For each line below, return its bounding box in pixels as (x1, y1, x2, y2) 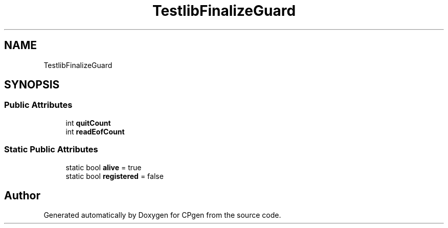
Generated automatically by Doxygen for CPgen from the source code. (43, 211, 281, 220)
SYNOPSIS (4, 78, 60, 92)
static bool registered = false (65, 171, 164, 180)
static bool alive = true (65, 163, 142, 172)
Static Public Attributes (4, 144, 98, 155)
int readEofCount (65, 127, 125, 136)
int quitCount (65, 118, 111, 127)
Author (4, 189, 40, 202)
